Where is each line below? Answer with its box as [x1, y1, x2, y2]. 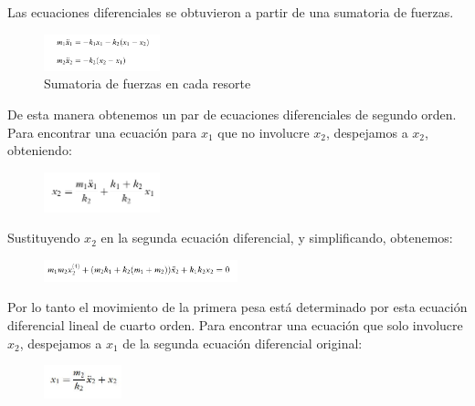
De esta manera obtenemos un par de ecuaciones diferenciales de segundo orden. [7, 104, 457, 123]
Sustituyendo [7, 228, 80, 247]
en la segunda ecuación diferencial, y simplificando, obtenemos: [100, 228, 453, 247]
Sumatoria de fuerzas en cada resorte [44, 74, 251, 93]
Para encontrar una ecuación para [7, 122, 197, 141]
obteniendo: [7, 141, 72, 160]
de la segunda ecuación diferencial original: [122, 333, 363, 352]
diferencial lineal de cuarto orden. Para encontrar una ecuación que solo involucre [7, 316, 463, 334]
